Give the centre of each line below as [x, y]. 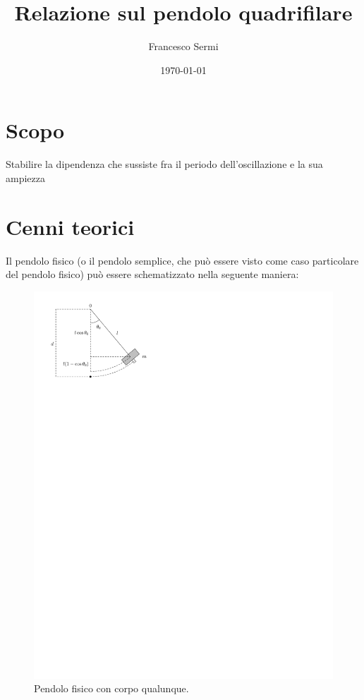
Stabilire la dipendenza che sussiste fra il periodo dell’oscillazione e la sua [164, 164]
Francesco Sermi [183, 46]
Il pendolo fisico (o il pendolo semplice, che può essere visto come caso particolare [182, 260]
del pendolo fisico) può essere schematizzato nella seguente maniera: [152, 274]
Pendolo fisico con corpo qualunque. [111, 688]
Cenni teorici [70, 226]
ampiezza [25, 177]
